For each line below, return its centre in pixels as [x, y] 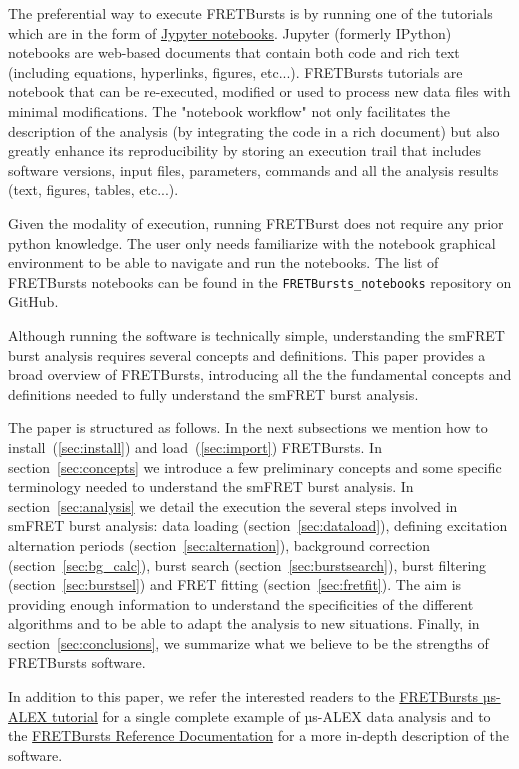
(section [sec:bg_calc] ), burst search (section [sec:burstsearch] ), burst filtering [247, 564]
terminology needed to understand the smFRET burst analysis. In [211, 486]
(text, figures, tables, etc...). [93, 189]
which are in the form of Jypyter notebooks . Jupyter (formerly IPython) [230, 32]
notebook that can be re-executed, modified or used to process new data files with [259, 91]
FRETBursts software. [77, 662]
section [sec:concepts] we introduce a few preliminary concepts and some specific [255, 466]
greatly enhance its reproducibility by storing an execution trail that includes [244, 150]
